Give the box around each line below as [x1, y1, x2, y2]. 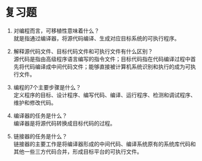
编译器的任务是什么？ [13, 111, 67, 119]
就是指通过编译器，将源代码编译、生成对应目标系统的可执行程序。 [13, 34, 180, 42]
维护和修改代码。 [13, 99, 57, 106]
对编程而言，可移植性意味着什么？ [13, 27, 100, 34]
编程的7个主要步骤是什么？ [13, 83, 81, 91]
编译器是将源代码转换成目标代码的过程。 [13, 119, 116, 127]
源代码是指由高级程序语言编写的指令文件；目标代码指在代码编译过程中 [13, 55, 191, 62]
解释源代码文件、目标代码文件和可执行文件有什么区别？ [13, 47, 153, 55]
